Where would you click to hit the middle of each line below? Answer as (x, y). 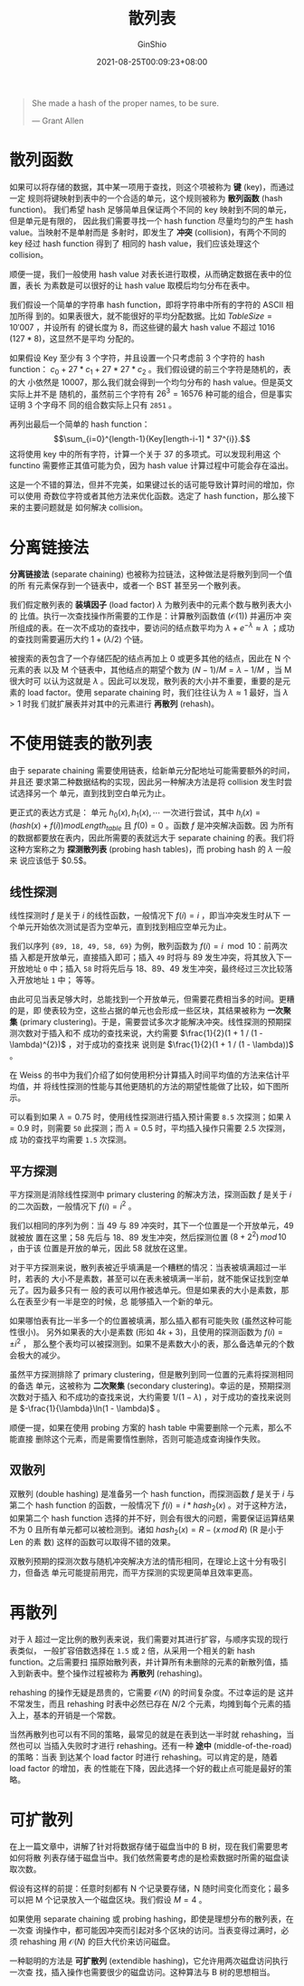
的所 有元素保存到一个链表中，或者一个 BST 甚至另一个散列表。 (128, 586)
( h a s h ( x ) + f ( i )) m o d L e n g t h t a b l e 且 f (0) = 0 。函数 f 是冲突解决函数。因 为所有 (152, 826)
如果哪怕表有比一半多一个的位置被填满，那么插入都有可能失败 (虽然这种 (143, 1321)
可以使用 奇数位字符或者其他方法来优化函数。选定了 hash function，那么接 (148, 496)
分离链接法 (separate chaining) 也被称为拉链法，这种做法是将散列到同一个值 (151, 574)
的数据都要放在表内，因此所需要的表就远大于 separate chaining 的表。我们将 (152, 838)
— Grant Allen (57, 120)
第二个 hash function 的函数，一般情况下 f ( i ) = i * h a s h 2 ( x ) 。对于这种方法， (151, 1506)
